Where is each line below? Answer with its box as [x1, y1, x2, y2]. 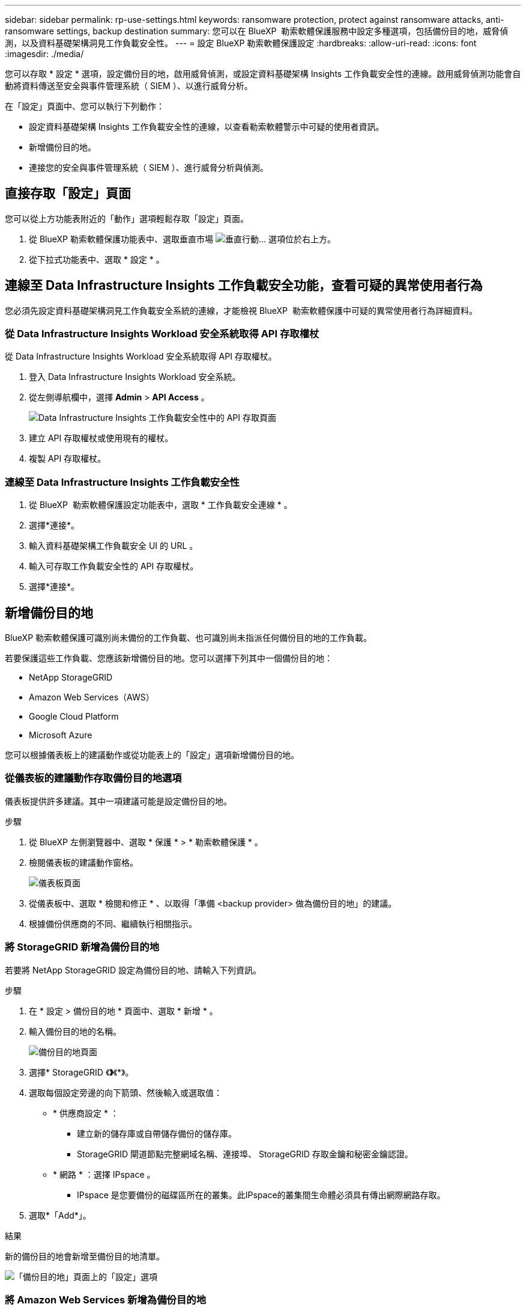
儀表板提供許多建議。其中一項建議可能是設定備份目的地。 [5, 795, 232, 806]
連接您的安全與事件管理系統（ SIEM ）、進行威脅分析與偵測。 [29, 162, 268, 173]
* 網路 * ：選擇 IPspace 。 [53, 1169, 156, 1180]
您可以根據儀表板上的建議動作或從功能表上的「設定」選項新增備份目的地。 [5, 750, 299, 761]
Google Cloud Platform [29, 711, 119, 722]
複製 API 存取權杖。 [29, 453, 106, 464]
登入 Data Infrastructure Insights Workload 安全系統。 [29, 372, 241, 382]
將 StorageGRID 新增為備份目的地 [5, 941, 160, 953]
